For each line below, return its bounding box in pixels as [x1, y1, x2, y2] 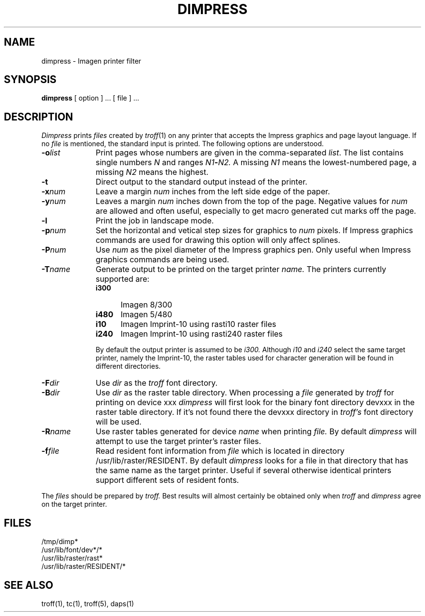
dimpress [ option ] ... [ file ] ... [41, 94, 139, 103]
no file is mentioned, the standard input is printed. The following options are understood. [41, 139, 324, 148]
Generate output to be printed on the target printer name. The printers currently [96, 264, 386, 274]
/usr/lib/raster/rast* [41, 554, 103, 563]
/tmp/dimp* [41, 537, 78, 546]
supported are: [96, 274, 149, 284]
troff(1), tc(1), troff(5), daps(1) [41, 599, 134, 608]
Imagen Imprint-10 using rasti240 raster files [120, 329, 283, 339]
